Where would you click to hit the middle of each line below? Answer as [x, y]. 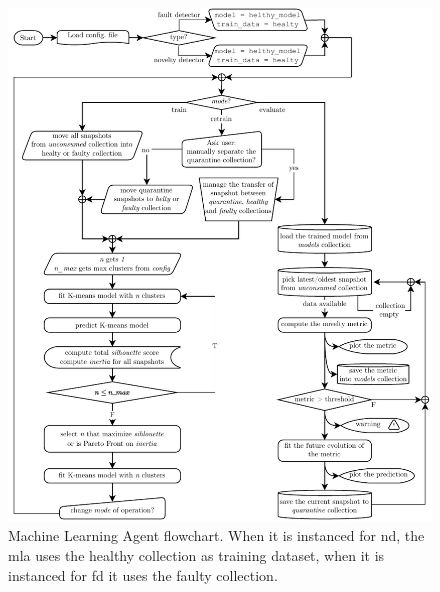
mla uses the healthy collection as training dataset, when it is [196, 555]
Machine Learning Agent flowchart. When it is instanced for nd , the [216, 535]
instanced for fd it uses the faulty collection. [143, 574]
